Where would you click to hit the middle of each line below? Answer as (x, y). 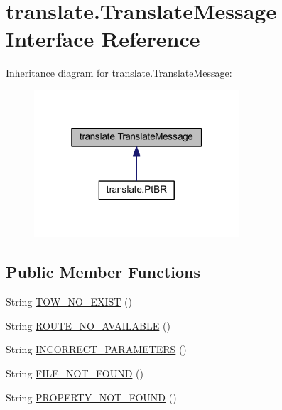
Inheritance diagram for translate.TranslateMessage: (119, 73)
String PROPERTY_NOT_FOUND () (91, 397)
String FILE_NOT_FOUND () (75, 373)
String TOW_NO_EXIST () (69, 302)
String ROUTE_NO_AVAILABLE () (88, 325)
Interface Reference (103, 39)
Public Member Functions (103, 272)
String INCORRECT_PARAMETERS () (96, 349)
